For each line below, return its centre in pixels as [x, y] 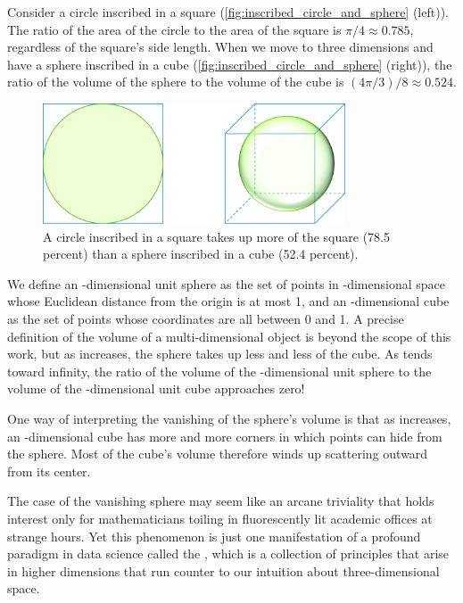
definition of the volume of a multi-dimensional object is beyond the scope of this [229, 336]
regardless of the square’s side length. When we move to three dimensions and [220, 47]
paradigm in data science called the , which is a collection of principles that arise [228, 553]
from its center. [49, 471]
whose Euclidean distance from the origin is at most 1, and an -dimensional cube [228, 301]
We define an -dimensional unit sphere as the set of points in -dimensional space [226, 283]
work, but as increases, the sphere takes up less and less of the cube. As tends [220, 354]
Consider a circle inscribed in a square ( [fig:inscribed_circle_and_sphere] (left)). [228, 12]
